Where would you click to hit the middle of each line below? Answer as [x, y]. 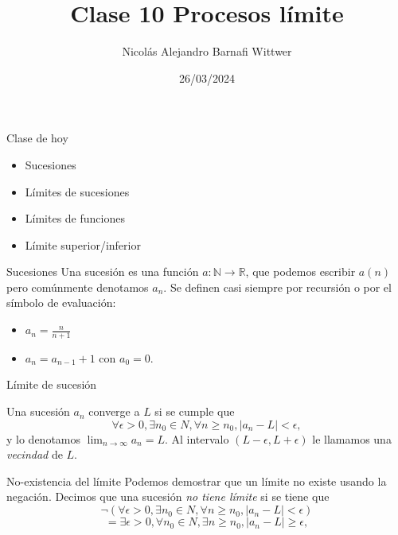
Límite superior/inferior [83, 244]
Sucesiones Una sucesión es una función [103, 271]
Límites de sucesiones [77, 191]
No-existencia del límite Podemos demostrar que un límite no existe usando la [197, 481]
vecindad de [35, 454]
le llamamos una [352, 438]
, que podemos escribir [300, 271]
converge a [114, 411]
